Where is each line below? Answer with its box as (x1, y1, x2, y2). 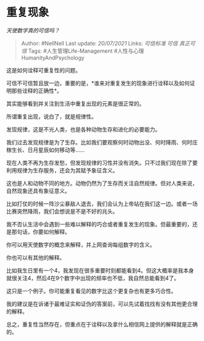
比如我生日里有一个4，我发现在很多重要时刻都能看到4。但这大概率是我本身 (6, 266, 194, 274)
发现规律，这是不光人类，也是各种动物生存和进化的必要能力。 (6, 126, 161, 133)
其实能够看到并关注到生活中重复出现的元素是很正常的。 (6, 100, 144, 107)
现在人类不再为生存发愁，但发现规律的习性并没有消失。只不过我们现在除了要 (6, 159, 198, 166)
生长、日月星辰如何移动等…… (11, 146, 85, 154)
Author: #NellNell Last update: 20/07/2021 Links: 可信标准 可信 (21, 39, 178, 47)
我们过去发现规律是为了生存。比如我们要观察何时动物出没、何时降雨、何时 (6, 138, 192, 146)
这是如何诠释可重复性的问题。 (6, 66, 81, 73)
